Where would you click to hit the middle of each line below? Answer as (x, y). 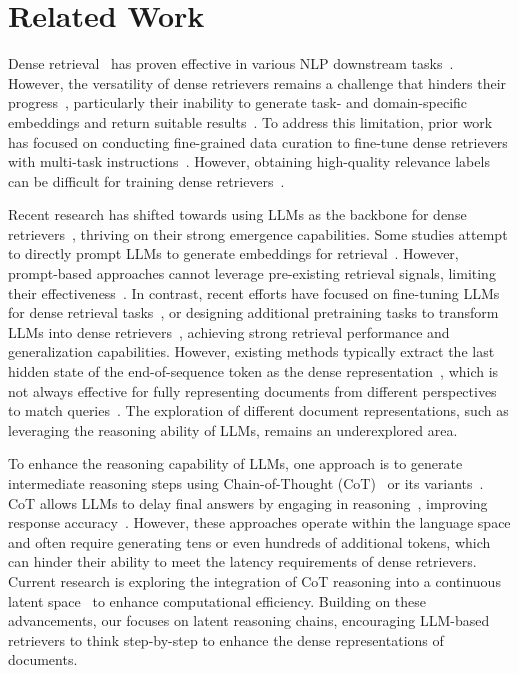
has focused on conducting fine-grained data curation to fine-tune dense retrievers (258, 141)
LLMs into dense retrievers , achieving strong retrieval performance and (229, 331)
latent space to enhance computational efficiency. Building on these (217, 600)
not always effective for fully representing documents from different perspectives (252, 390)
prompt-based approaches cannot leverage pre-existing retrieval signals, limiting (252, 273)
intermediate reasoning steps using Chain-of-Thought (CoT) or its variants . (246, 483)
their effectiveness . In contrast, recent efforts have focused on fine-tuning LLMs (254, 292)
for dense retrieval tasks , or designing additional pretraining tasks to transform (253, 312)
